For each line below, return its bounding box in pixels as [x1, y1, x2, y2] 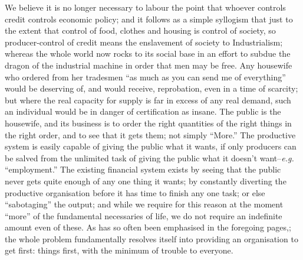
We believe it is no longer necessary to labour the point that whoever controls [5, 1, 286, 13]
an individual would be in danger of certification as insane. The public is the [5, 105, 281, 118]
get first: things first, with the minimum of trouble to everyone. [5, 244, 233, 256]
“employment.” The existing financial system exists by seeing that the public [5, 163, 281, 175]
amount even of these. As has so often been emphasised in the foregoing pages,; [5, 221, 291, 233]
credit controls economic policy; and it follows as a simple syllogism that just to [5, 12, 293, 25]
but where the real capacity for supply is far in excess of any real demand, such [5, 93, 291, 106]
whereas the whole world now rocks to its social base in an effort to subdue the [5, 47, 291, 60]
